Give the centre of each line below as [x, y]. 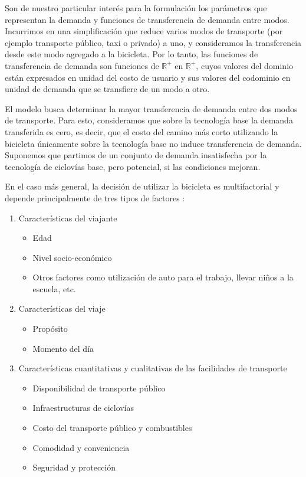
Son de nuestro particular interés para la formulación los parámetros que [136, 8]
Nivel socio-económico [72, 257]
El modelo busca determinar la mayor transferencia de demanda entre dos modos [151, 108]
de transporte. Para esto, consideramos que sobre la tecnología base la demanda [149, 120]
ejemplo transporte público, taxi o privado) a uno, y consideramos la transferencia [153, 42]
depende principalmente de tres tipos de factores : [95, 197]
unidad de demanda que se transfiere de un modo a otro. [107, 89]
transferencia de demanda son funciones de [82, 65]
